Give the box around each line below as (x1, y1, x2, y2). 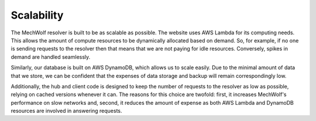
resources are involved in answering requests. (11, 108, 122, 115)
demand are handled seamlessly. (11, 53, 91, 61)
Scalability (11, 9, 64, 22)
